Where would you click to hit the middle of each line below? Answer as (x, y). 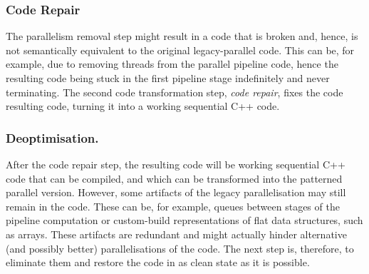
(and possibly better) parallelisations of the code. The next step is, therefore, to (180, 248)
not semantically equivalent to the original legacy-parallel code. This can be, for (180, 50)
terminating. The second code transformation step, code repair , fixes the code (175, 92)
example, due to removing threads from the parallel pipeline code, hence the (172, 64)
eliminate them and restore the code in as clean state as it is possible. (158, 262)
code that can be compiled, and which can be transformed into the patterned (174, 178)
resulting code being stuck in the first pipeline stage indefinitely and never (168, 78)
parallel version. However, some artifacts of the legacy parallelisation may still (176, 192)
